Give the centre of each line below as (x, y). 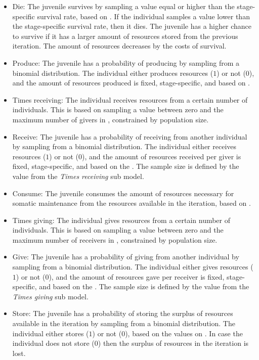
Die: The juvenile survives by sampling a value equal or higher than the (123, 6)
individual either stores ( (51, 333)
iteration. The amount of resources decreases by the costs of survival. (119, 46)
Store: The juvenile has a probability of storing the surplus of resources (123, 313)
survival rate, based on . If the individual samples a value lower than (143, 16)
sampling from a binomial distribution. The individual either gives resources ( (133, 267)
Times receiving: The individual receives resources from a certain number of (130, 99)
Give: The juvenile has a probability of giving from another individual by (126, 257)
